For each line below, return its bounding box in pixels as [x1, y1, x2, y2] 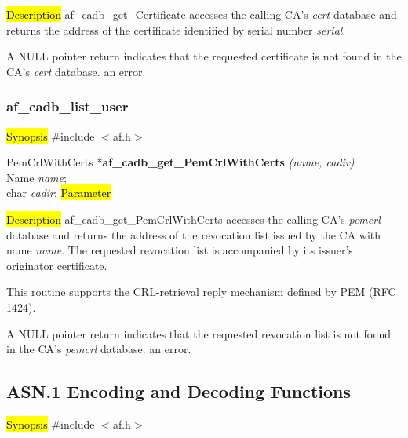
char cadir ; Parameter [6, 184, 111, 201]
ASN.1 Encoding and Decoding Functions [6, 379, 352, 403]
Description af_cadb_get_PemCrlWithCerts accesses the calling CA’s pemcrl [6, 210, 381, 227]
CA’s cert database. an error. [6, 63, 146, 79]
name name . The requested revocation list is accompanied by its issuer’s [6, 242, 353, 258]
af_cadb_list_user [6, 97, 129, 116]
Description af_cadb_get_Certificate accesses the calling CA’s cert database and [6, 6, 397, 22]
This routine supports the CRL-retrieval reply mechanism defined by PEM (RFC [6, 283, 396, 300]
